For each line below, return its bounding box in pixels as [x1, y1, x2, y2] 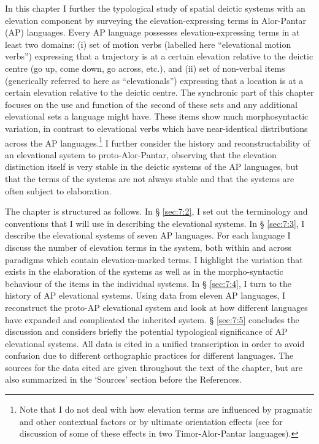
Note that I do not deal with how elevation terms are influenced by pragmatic [19, 403, 312, 416]
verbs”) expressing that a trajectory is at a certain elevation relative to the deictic [5, 50, 313, 63]
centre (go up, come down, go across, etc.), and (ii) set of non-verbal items [5, 61, 285, 74]
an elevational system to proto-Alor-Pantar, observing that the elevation [5, 148, 277, 161]
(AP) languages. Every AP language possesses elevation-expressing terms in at [5, 26, 300, 39]
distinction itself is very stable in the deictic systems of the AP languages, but [5, 160, 299, 173]
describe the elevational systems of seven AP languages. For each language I [5, 229, 291, 242]
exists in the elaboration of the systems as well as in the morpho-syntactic [5, 265, 283, 278]
